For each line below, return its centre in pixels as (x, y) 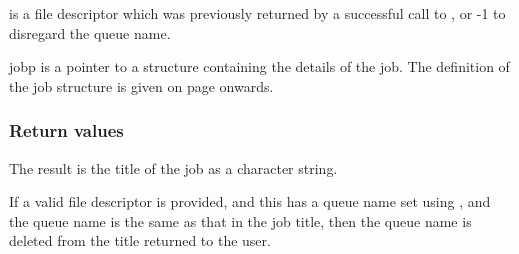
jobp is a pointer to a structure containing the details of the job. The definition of (259, 66)
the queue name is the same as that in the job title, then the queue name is (240, 220)
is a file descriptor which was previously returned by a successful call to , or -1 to (257, 13)
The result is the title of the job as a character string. (173, 167)
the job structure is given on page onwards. (141, 85)
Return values (66, 130)
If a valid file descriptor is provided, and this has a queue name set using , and (250, 201)
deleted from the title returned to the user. (140, 240)
